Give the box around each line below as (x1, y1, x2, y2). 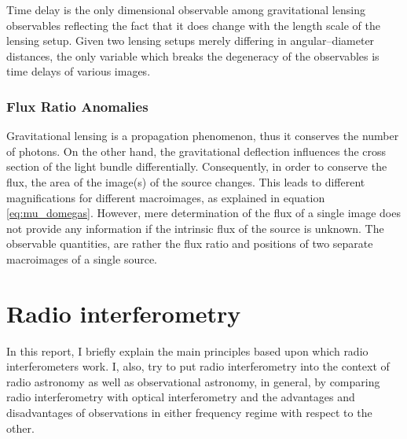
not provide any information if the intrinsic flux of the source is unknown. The (6, 219, 384, 236)
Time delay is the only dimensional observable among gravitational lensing (6, 2, 365, 17)
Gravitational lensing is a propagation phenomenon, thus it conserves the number (6, 127, 399, 144)
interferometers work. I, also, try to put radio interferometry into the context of (6, 358, 390, 374)
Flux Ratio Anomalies (6, 96, 148, 116)
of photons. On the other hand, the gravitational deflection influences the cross (6, 142, 387, 159)
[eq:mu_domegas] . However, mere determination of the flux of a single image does (6, 205, 401, 221)
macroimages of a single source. (6, 250, 157, 267)
